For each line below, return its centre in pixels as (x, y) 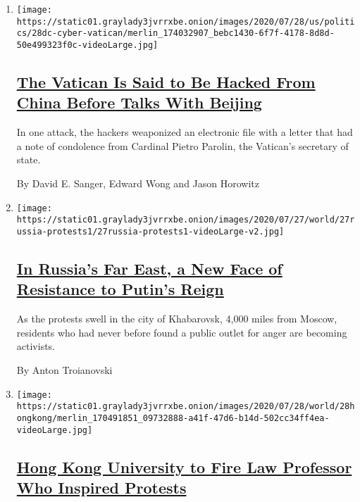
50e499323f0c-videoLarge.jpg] (87, 45)
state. (29, 159)
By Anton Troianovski (64, 369)
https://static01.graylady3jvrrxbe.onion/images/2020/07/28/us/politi (186, 21)
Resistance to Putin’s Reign (120, 289)
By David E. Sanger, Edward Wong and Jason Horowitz (138, 183)
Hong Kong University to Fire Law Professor (184, 466)
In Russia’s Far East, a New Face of (149, 268)
